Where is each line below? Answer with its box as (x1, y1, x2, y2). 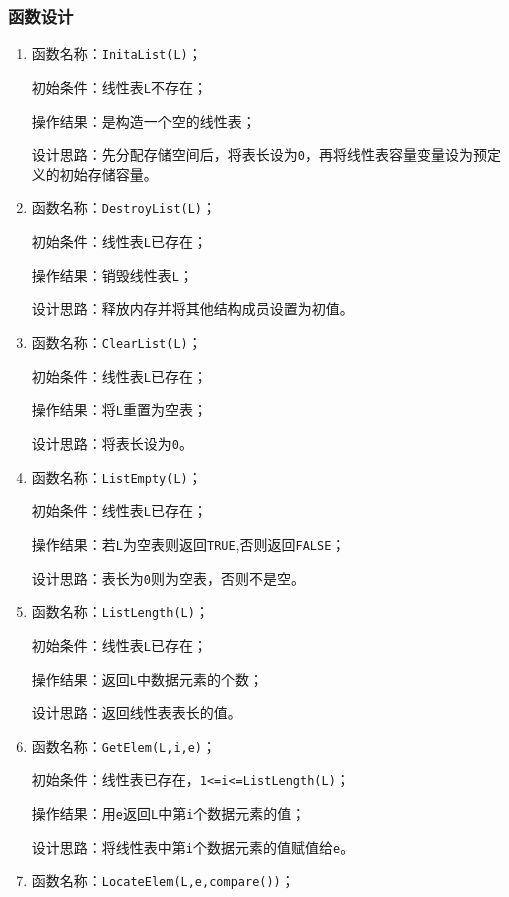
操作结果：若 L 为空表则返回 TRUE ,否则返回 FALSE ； (31, 533, 346, 554)
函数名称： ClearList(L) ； (31, 331, 202, 352)
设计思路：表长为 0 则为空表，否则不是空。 (31, 567, 305, 588)
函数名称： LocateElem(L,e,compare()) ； (31, 870, 295, 891)
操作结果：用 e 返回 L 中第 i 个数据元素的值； (31, 803, 306, 824)
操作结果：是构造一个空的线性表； (31, 110, 256, 131)
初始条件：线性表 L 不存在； (31, 76, 207, 97)
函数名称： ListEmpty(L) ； (31, 466, 202, 487)
